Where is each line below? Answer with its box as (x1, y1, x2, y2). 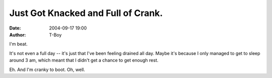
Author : (9, 31, 26, 37)
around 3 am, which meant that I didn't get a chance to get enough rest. (9, 57, 159, 63)
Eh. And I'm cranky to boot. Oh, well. (9, 66, 85, 72)
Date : (9, 25, 21, 31)
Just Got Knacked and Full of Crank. (9, 7, 163, 18)
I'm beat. (9, 41, 28, 47)
